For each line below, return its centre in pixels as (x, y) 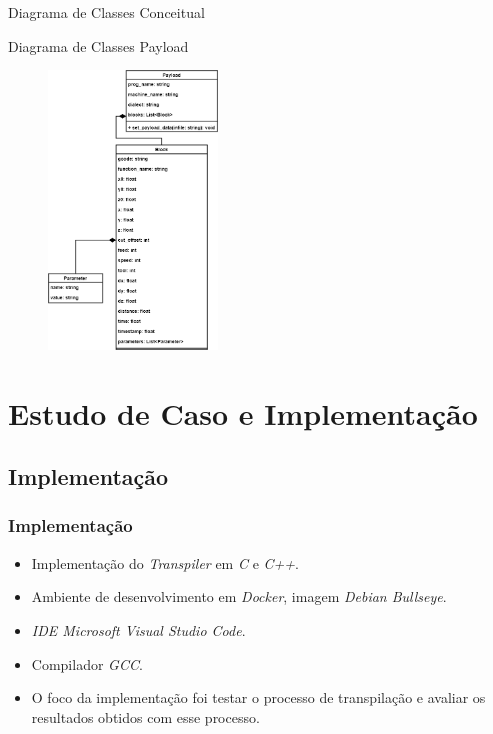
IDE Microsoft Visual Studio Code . (138, 629)
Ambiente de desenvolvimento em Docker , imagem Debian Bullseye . (239, 596)
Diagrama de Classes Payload (98, 45)
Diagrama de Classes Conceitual (106, 12)
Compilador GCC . (87, 663)
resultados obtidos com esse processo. (145, 716)
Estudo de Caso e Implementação (243, 412)
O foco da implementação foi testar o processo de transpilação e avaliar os (258, 697)
